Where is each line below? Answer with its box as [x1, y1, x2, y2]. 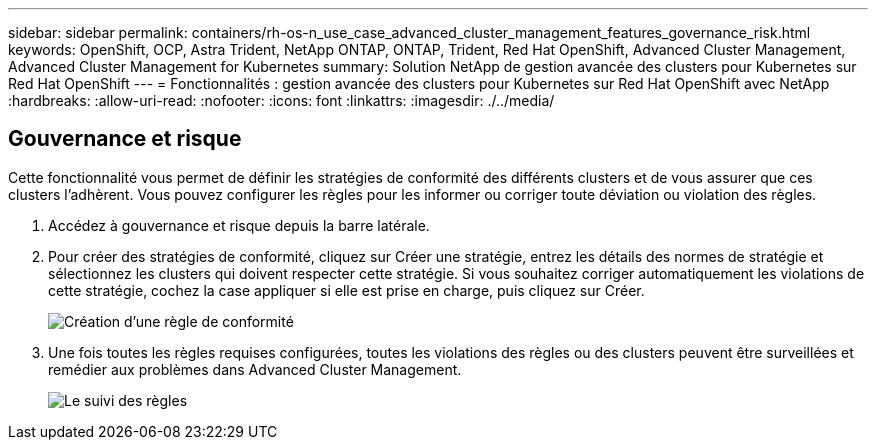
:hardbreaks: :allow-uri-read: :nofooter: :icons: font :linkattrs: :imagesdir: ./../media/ [8, 92, 555, 109]
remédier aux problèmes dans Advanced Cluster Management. [48, 360, 462, 378]
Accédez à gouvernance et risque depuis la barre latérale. [48, 216, 430, 234]
